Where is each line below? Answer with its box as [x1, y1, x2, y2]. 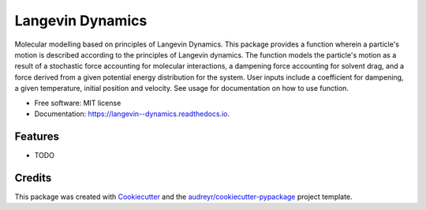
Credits [14, 171, 52, 185]
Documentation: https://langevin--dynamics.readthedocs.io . [34, 109, 230, 118]
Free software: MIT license [34, 98, 121, 107]
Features [14, 129, 59, 143]
